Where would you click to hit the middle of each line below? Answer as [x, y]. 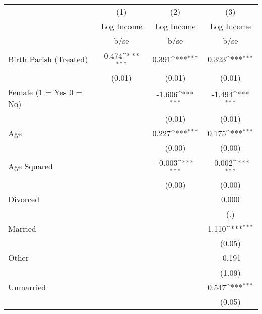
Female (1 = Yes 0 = [45, 92]
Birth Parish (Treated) [48, 59]
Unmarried [27, 287]
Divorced [24, 199]
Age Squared [30, 166]
